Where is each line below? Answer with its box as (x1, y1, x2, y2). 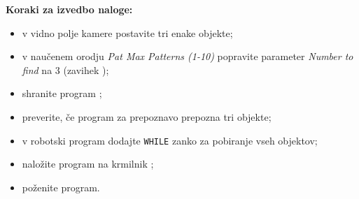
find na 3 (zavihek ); (22, 62, 109, 77)
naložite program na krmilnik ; (22, 156, 154, 171)
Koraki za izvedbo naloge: (6, 2, 133, 16)
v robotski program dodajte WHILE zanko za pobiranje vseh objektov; (22, 133, 318, 147)
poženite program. (22, 179, 100, 194)
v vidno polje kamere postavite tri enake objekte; (22, 25, 233, 40)
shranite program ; (22, 86, 102, 101)
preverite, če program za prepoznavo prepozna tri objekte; (22, 109, 272, 124)
